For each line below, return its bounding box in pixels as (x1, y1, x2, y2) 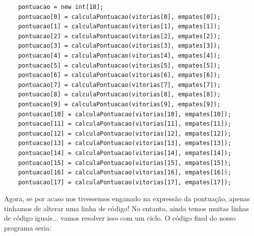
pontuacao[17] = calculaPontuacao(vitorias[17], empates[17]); (18, 178, 232, 186)
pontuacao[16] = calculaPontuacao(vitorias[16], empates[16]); (18, 169, 232, 176)
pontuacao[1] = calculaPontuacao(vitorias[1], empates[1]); (18, 23, 221, 30)
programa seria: (4, 223, 52, 233)
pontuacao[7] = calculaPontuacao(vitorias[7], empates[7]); (18, 81, 221, 88)
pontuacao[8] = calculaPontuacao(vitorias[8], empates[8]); (18, 91, 221, 98)
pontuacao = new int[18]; (18, 3, 104, 10)
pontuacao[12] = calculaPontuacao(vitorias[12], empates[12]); (18, 130, 232, 137)
